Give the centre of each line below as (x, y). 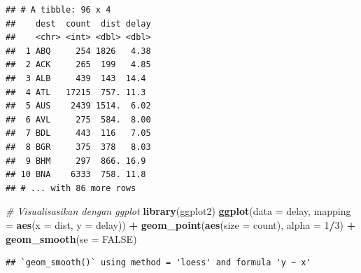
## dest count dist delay (78, 23)
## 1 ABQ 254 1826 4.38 (78, 51)
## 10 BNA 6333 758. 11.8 (76, 175)
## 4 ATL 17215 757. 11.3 (76, 92)
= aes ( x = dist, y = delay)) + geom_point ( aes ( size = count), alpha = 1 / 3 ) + (181, 224)
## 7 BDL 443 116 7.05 (78, 133)
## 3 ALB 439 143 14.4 (76, 78)
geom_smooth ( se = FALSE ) (71, 238)
